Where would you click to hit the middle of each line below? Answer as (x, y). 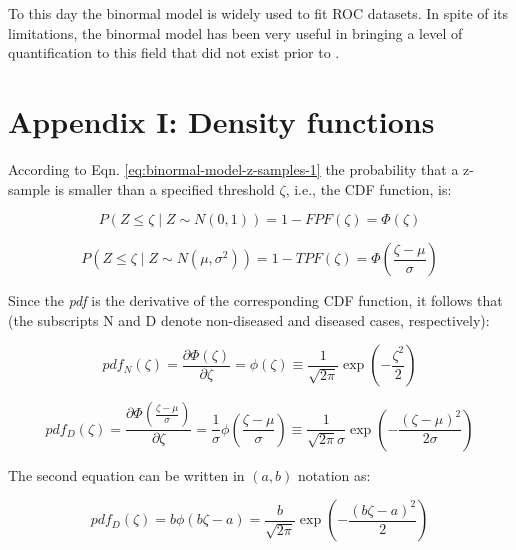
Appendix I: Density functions (221, 120)
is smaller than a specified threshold (164, 188)
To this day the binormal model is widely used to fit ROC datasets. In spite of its (258, 13)
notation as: (334, 474)
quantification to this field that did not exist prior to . (174, 52)
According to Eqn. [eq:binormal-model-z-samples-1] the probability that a (233, 168)
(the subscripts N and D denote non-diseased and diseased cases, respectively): (249, 319)
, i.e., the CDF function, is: (368, 188)
